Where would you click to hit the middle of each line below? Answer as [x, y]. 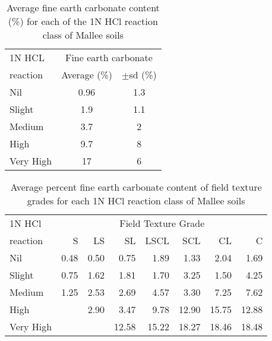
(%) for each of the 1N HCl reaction [83, 21]
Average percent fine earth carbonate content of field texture [136, 187]
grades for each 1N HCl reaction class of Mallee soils [136, 201]
